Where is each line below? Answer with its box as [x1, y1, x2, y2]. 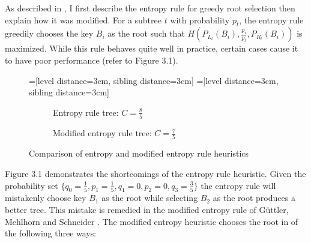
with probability [170, 13, 230, 26]
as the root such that [107, 27, 185, 40]
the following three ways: [5, 227, 97, 239]
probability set [5, 179, 58, 191]
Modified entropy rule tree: [53, 127, 152, 139]
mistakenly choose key [5, 191, 86, 204]
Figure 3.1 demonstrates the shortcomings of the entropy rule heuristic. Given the [5, 167, 306, 179]
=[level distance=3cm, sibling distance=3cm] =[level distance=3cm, [29, 74, 279, 86]
